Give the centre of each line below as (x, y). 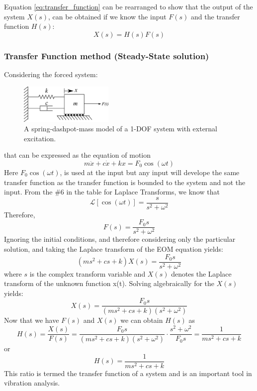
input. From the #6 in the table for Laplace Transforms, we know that (112, 192)
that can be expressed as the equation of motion (78, 155)
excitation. (40, 138)
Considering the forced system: (51, 74)
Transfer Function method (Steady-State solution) (107, 55)
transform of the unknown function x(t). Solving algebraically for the (109, 283)
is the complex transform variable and (87, 273)
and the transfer (215, 16)
